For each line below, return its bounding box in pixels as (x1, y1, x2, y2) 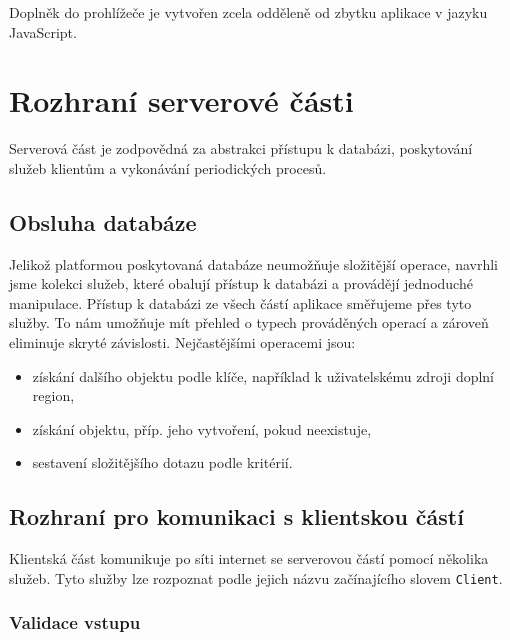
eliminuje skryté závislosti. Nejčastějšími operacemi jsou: (9, 332, 356, 353)
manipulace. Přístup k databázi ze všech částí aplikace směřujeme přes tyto (9, 292, 472, 313)
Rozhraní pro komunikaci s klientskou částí (9, 501, 464, 532)
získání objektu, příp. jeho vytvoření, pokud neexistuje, (32, 418, 372, 439)
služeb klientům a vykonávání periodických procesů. (9, 157, 327, 178)
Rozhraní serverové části (9, 80, 354, 121)
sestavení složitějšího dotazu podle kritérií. (32, 452, 293, 473)
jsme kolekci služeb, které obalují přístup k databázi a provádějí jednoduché (9, 273, 473, 294)
